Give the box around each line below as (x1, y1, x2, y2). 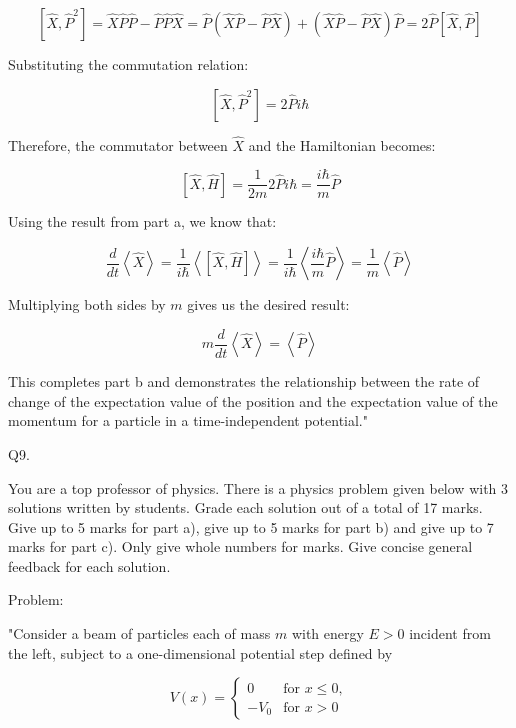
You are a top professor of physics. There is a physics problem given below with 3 (8, 477, 509, 498)
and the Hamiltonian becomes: (248, 134, 436, 155)
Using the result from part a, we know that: (8, 211, 277, 232)
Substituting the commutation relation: (8, 54, 249, 74)
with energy (291, 623, 364, 644)
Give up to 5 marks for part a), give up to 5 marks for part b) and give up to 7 (8, 516, 494, 537)
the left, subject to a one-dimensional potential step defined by (8, 642, 393, 663)
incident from (409, 623, 491, 644)
